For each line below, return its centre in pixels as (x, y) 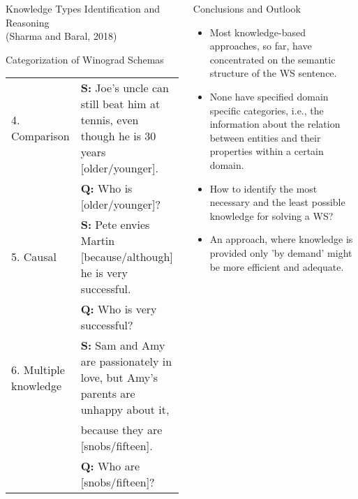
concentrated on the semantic (273, 59)
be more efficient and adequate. (277, 266)
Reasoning (28, 22)
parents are (108, 394)
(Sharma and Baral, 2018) (61, 36)
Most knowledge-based (258, 32)
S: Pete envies (115, 225)
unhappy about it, (125, 410)
